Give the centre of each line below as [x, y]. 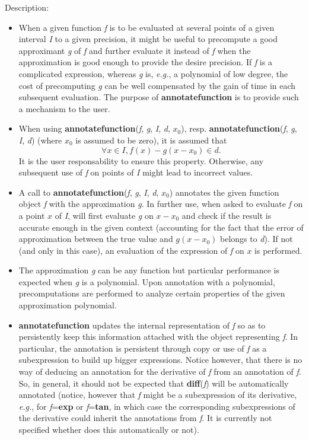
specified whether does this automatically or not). [109, 429]
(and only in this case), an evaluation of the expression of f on [131, 250]
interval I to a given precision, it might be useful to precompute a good [148, 39]
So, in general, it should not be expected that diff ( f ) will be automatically [154, 383]
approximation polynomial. [68, 305]
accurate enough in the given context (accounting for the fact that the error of [161, 227]
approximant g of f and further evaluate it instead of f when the [135, 50]
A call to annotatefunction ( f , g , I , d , [89, 192]
